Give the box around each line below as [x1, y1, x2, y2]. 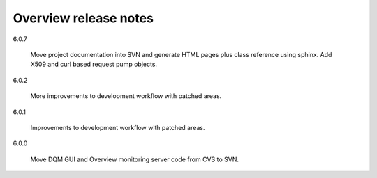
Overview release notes [13, 10, 154, 26]
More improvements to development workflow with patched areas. [30, 92, 222, 100]
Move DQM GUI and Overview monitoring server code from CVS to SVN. [30, 155, 239, 163]
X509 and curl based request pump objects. [30, 60, 157, 69]
